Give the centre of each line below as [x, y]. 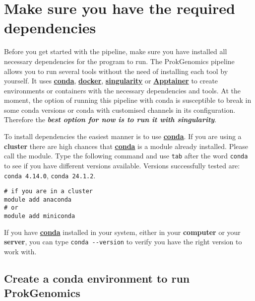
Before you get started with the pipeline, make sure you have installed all [116, 51]
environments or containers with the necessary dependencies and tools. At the [122, 90]
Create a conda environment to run [97, 278]
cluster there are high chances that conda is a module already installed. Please [126, 146]
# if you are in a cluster [48, 191]
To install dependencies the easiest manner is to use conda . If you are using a [123, 136]
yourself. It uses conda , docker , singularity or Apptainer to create [111, 81]
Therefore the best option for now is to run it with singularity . [110, 119]
